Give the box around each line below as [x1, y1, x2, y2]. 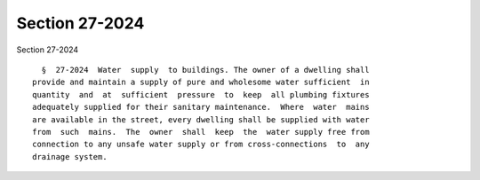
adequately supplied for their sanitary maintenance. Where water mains [32, 102, 370, 113]
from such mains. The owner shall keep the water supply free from [32, 127, 370, 137]
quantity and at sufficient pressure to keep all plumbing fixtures [32, 90, 370, 99]
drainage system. [32, 152, 108, 161]
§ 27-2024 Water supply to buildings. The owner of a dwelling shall [41, 65, 370, 74]
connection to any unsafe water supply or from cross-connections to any [32, 139, 370, 150]
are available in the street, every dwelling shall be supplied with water [32, 114, 370, 124]
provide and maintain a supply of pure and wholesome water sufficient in [32, 77, 370, 88]
